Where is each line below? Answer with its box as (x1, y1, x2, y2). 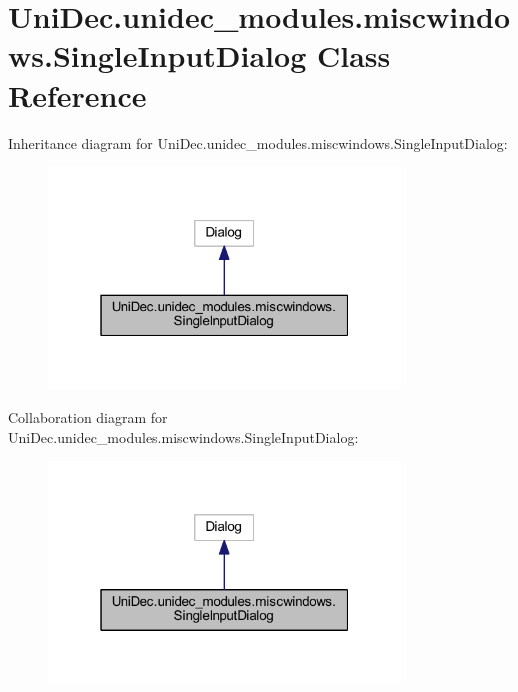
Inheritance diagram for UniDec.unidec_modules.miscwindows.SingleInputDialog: (8, 132, 508, 153)
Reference (8, 74, 147, 115)
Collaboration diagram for (8, 407, 168, 428)
